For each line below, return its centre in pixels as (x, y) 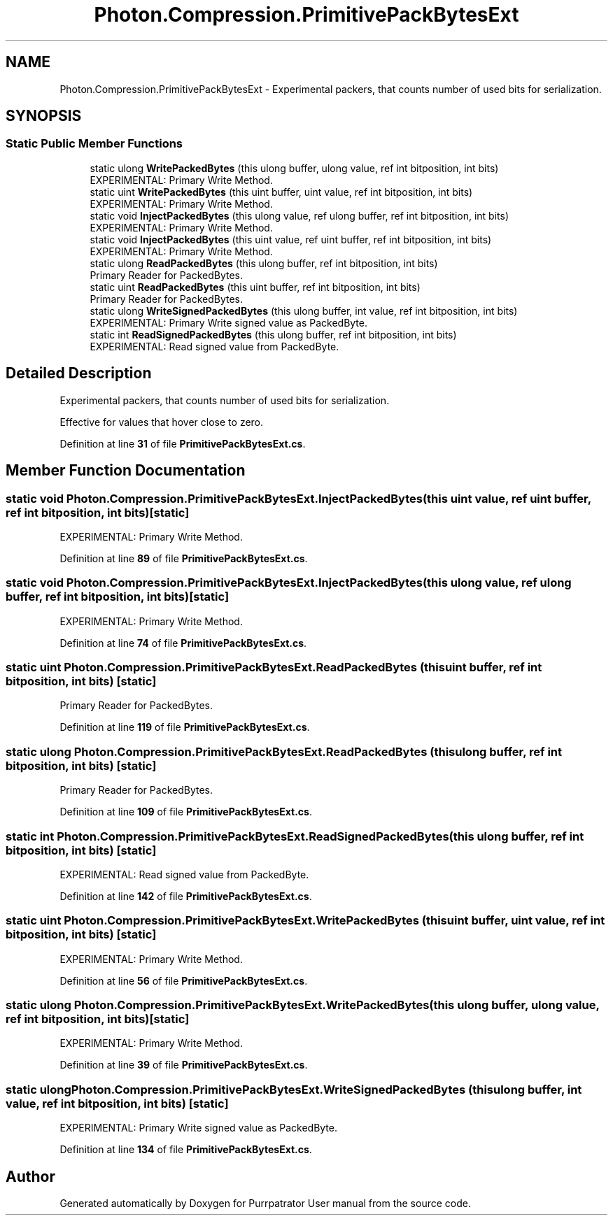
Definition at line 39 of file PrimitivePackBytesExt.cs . (184, 1065)
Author (30, 1176)
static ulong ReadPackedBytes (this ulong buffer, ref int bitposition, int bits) (264, 263)
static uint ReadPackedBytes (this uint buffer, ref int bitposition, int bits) (255, 287)
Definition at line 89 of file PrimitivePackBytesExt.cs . (184, 558)
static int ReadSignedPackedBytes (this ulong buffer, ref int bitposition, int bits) (273, 334)
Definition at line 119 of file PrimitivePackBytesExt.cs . (185, 727)
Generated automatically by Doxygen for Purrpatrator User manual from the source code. (265, 1203)
